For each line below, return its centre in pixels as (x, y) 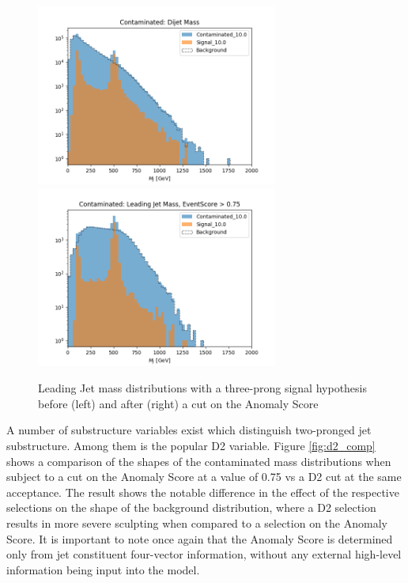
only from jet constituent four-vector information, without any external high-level (204, 554)
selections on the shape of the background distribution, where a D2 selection (191, 507)
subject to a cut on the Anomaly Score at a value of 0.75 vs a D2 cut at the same (204, 477)
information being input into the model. (103, 569)
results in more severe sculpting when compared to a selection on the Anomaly (197, 522)
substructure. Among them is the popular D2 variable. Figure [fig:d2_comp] (191, 445)
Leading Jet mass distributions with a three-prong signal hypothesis (203, 388)
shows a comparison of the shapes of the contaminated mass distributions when (199, 461)
